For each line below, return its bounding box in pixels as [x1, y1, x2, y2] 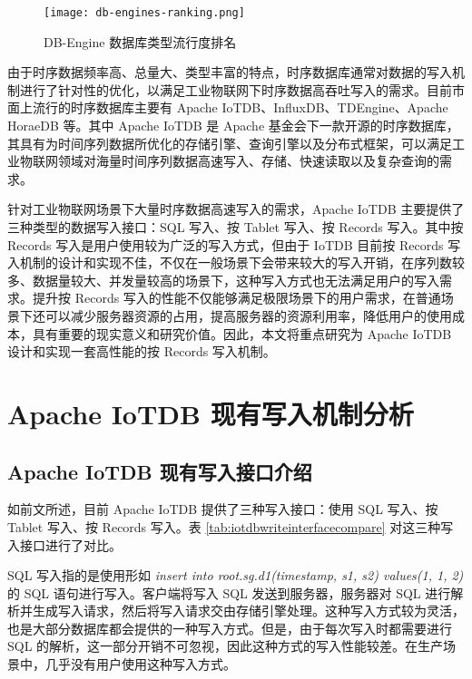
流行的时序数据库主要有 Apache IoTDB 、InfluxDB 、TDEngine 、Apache [32, 98, 448, 117]
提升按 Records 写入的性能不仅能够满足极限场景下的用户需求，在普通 [32, 288, 441, 307]
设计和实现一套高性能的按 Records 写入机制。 [7, 342, 276, 361]
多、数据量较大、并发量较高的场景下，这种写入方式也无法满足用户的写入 [7, 270, 439, 289]
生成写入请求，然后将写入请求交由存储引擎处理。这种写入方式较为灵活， [32, 601, 465, 620]
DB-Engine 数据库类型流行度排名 [44, 32, 237, 51]
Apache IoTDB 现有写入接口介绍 [7, 457, 312, 485]
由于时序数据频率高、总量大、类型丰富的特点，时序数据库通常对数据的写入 [7, 63, 452, 82]
